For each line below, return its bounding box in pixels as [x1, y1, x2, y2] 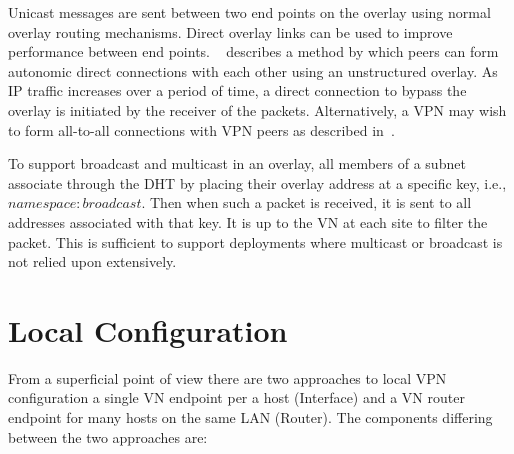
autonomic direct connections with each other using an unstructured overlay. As [8, 60, 498, 81]
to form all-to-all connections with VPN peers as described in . [8, 119, 395, 140]
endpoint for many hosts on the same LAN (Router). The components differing [8, 407, 493, 428]
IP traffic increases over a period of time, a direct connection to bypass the [8, 80, 467, 101]
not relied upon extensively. [8, 251, 177, 272]
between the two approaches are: [8, 426, 208, 447]
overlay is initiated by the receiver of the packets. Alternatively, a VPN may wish [8, 99, 507, 120]
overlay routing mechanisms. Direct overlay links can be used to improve [8, 21, 453, 42]
